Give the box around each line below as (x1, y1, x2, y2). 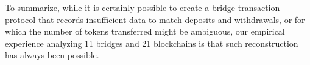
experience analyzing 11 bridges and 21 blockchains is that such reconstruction (5, 36, 298, 49)
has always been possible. (5, 49, 99, 61)
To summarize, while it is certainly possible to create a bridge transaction (5, 1, 280, 13)
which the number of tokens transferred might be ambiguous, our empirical (5, 25, 285, 38)
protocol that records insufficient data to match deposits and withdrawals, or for (5, 13, 305, 26)
